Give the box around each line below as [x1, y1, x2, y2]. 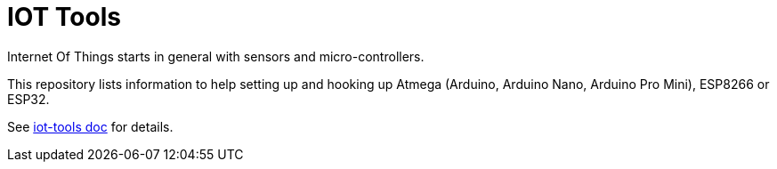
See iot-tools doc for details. [7, 118, 174, 134]
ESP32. [7, 91, 50, 107]
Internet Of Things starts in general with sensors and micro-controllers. [7, 48, 425, 64]
